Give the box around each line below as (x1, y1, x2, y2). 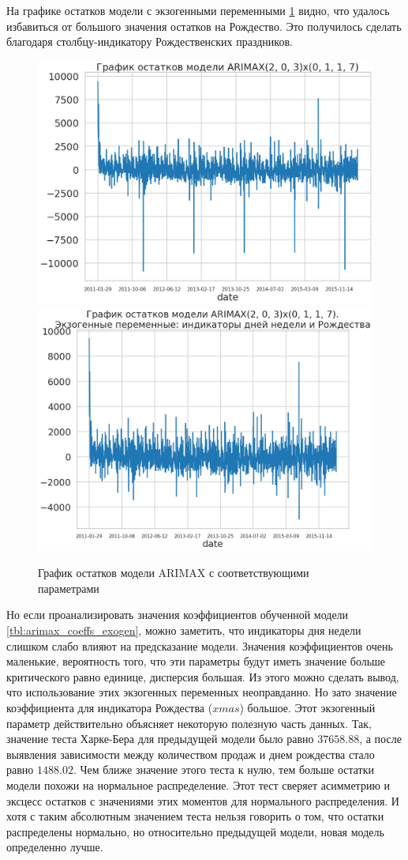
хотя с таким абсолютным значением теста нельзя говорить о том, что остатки (6, 808, 384, 824)
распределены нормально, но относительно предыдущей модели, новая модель (6, 823, 384, 839)
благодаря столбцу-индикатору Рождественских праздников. (6, 33, 293, 50)
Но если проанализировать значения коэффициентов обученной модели (6, 606, 349, 623)
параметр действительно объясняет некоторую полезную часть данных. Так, (6, 715, 372, 731)
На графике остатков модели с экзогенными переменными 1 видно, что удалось (6, 2, 390, 18)
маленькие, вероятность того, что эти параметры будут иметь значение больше (6, 653, 386, 670)
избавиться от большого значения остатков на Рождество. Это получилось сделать (6, 17, 402, 34)
